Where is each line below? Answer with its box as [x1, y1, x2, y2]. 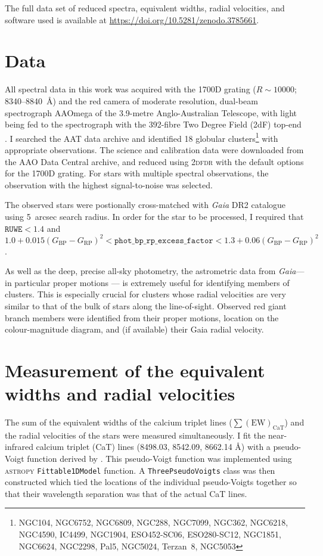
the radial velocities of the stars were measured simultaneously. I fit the [5, 428, 266, 441]
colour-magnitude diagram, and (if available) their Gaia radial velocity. [5, 323, 264, 336]
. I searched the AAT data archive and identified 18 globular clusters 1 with [5, 130, 278, 144]
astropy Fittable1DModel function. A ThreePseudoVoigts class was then [5, 464, 275, 476]
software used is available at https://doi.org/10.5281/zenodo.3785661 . [5, 13, 259, 26]
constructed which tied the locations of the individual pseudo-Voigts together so [5, 476, 297, 488]
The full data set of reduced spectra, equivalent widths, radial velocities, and [5, 2, 285, 14]
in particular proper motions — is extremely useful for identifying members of [5, 276, 290, 288]
